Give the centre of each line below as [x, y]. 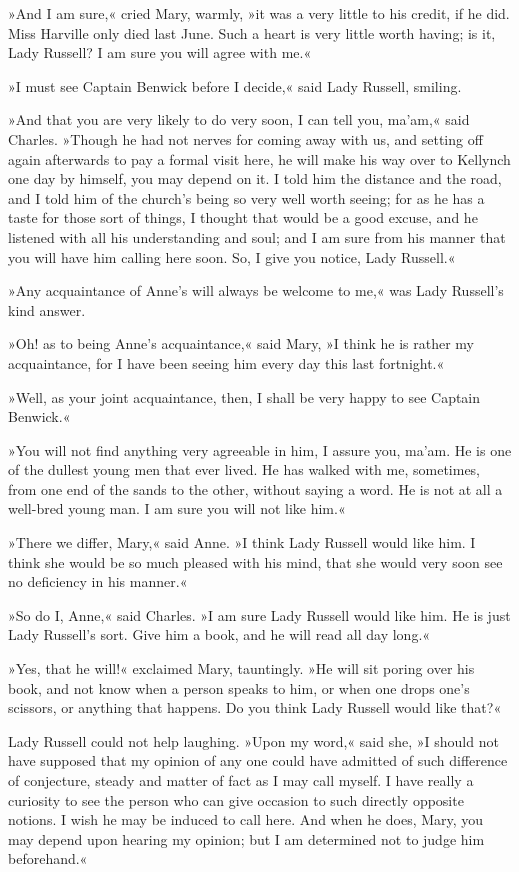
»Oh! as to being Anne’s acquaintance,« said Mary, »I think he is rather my [241, 343]
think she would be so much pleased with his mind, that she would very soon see [255, 561]
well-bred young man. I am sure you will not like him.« [177, 508]
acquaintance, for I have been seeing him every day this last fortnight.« [226, 362]
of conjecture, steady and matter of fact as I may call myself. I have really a [241, 780]
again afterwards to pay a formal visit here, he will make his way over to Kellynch [259, 158]
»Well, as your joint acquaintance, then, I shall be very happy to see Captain [244, 396]
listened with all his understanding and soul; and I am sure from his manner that [257, 236]
